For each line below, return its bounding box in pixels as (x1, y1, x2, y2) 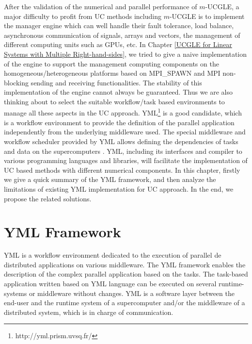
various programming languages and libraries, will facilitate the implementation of (4, 155, 248, 165)
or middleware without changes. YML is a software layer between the (29, 288, 235, 298)
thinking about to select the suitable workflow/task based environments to (4, 96, 225, 106)
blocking (4, 77, 29, 87)
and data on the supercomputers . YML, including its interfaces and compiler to (4, 146, 242, 156)
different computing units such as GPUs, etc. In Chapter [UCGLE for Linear (4, 39, 232, 49)
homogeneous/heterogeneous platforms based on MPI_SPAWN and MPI (4, 68, 220, 78)
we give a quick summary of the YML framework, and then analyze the (4, 174, 216, 184)
